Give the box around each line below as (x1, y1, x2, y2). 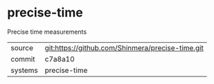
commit (10, 54, 35, 63)
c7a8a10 (44, 54, 75, 63)
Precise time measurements (7, 28, 87, 36)
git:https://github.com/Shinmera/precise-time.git (44, 43, 204, 52)
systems (10, 65, 38, 75)
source (10, 43, 33, 52)
